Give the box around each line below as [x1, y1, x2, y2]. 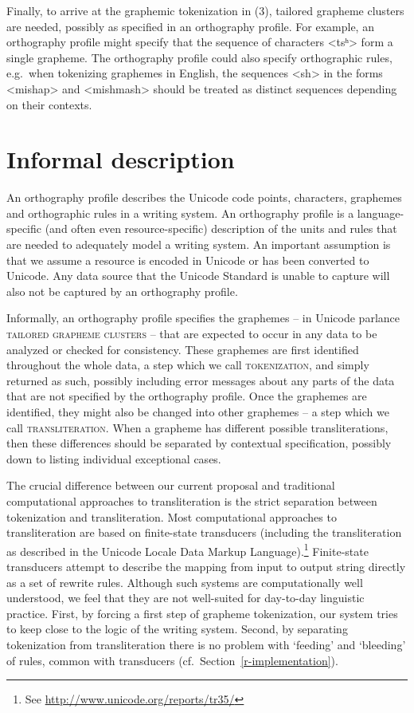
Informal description [6, 143, 235, 175]
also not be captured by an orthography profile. [6, 282, 238, 299]
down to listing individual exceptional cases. [6, 450, 221, 467]
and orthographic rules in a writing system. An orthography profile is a [6, 204, 354, 221]
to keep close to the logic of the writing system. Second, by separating [6, 620, 348, 637]
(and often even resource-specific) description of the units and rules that [45, 220, 397, 237]
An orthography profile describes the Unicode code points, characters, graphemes [6, 189, 402, 206]
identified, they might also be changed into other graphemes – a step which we [6, 404, 389, 420]
